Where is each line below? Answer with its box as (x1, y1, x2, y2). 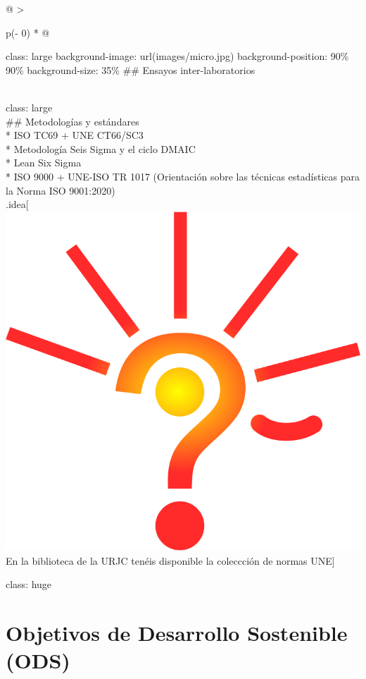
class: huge (6, 577, 52, 592)
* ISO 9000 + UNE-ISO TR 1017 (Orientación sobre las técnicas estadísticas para (6, 169, 360, 183)
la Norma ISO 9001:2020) (6, 183, 115, 197)
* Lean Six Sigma (6, 155, 82, 170)
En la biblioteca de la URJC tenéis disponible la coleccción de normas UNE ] (6, 553, 335, 568)
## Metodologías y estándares (6, 114, 139, 128)
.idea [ (6, 197, 29, 212)
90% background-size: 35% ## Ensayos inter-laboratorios (6, 62, 255, 77)
